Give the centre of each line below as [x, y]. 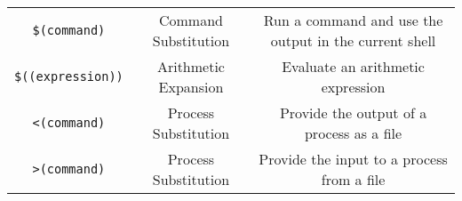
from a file [353, 179]
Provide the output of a [353, 113]
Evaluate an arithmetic [353, 66]
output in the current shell [353, 40]
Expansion [191, 87]
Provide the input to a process [353, 159]
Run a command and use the [353, 20]
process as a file [353, 133]
